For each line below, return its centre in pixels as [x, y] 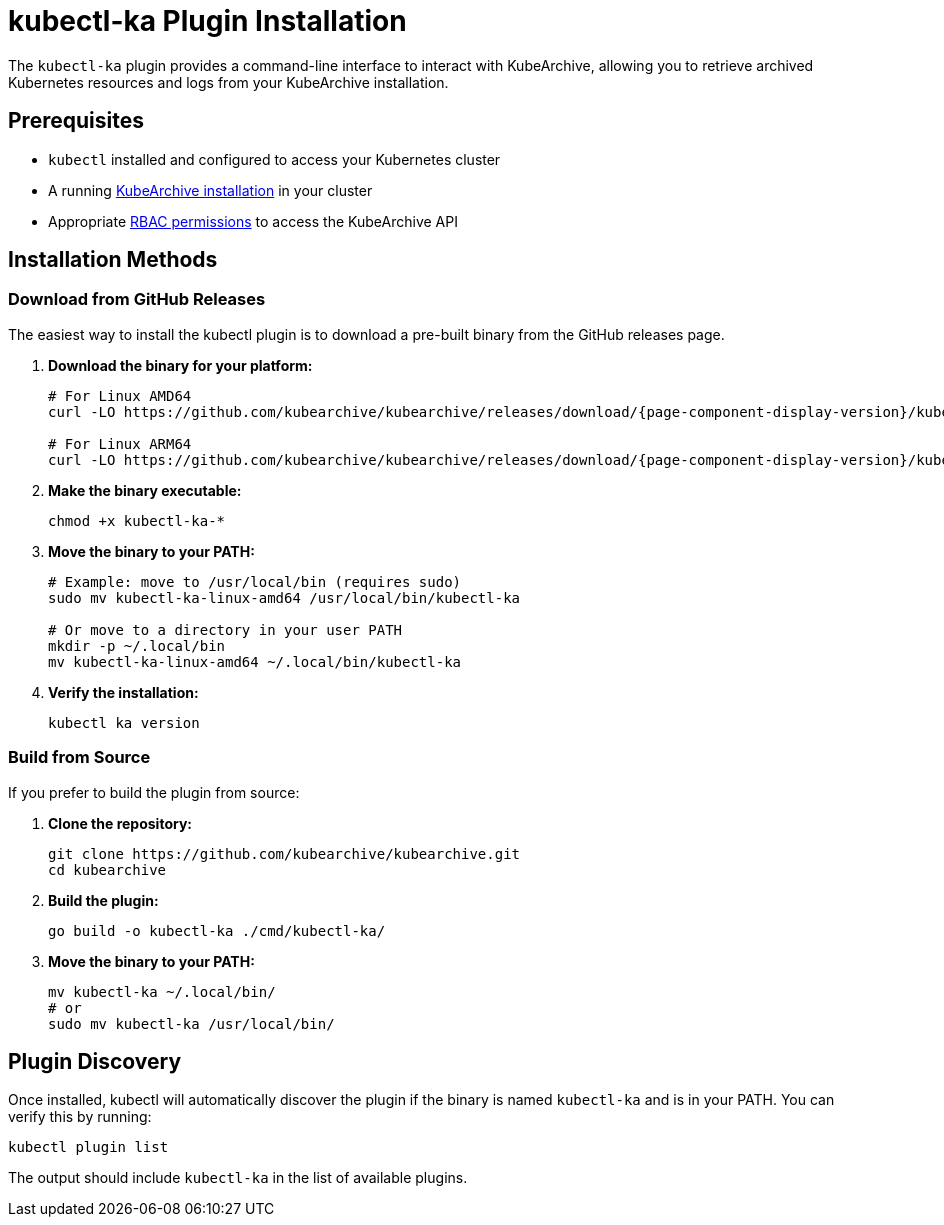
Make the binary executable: [145, 490]
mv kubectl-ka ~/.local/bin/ [162, 991]
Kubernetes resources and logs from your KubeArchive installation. [228, 82]
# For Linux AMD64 [120, 395]
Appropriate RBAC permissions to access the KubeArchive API [253, 221]
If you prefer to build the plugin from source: [154, 792]
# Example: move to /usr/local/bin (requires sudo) [255, 581]
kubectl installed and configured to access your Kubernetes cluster [274, 159]
